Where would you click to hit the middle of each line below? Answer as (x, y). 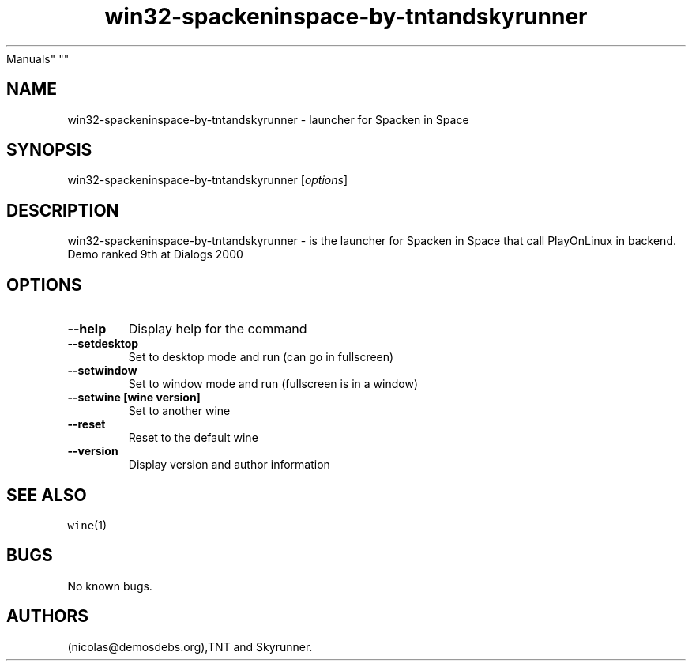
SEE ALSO (47, 495)
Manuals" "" (38, 58)
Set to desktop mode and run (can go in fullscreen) (261, 357)
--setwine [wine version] (134, 398)
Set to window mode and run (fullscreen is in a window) (273, 384)
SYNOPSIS (49, 150)
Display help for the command (218, 329)
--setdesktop (103, 344)
